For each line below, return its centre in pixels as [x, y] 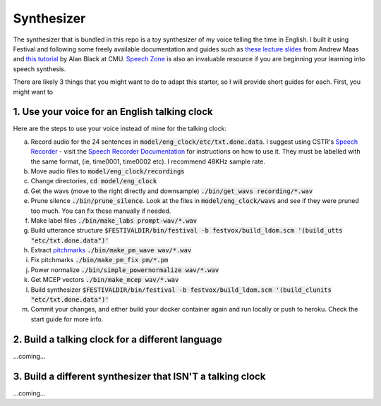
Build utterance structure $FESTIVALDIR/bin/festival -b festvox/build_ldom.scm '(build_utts [187, 230]
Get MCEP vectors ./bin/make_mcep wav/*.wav [105, 280]
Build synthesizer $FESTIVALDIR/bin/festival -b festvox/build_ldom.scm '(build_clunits [181, 290]
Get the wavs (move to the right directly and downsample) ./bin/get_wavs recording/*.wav [172, 191]
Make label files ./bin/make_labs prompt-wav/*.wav [114, 220]
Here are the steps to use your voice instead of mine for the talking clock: [120, 129]
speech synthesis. [40, 69]
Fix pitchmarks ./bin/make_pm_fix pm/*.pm [99, 260]
